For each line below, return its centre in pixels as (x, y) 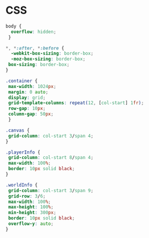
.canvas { (18, 130)
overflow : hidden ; (34, 32)
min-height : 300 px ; (32, 213)
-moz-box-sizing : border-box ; (48, 59)
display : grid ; (27, 98)
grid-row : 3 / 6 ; (27, 196)
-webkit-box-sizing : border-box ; (52, 54)
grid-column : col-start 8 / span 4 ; (51, 158)
